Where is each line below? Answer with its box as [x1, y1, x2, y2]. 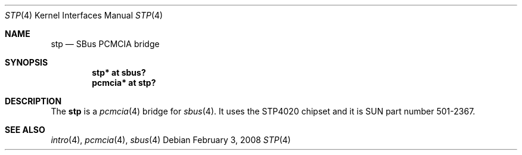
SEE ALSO [5, 125, 45, 135]
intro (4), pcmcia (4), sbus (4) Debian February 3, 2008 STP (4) [51, 135, 291, 145]
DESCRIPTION [5, 96, 62, 106]
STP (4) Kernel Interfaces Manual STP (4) [5, 10, 163, 20]
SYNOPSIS [5, 57, 48, 67]
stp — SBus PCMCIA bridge [51, 39, 160, 49]
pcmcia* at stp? [92, 77, 156, 88]
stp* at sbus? [92, 67, 146, 77]
